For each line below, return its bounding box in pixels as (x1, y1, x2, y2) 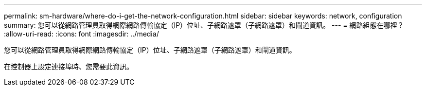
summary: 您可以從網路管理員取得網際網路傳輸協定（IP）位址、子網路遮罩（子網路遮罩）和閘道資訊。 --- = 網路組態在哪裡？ (4, 21, 404, 29)
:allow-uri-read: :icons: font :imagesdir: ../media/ (4, 30, 159, 38)
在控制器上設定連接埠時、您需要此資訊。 (4, 62, 133, 71)
